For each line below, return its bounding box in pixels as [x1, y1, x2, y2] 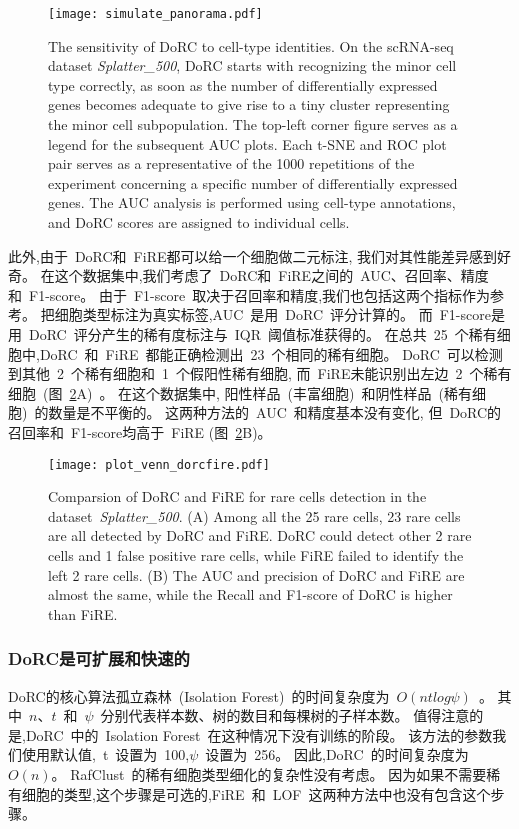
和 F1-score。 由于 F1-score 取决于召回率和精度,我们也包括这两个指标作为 [8, 284, 491, 305]
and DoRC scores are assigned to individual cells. [48, 212, 350, 232]
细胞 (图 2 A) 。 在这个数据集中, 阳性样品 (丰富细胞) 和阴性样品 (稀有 [8, 382, 472, 403]
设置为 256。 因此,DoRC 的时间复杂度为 [205, 744, 469, 765]
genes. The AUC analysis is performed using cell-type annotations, [48, 192, 456, 213]
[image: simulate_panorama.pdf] [48, 7, 263, 21]
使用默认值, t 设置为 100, [21, 744, 190, 765]
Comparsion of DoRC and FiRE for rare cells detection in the [48, 486, 427, 507]
